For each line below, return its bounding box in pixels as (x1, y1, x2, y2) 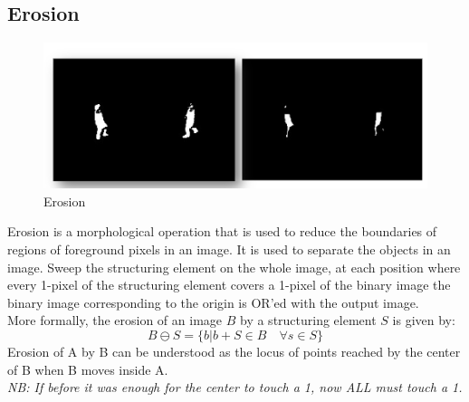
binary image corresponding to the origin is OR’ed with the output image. (7, 292, 419, 311)
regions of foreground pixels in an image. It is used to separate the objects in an (7, 240, 451, 259)
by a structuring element (240, 311, 377, 330)
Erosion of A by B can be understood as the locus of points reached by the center (7, 342, 461, 361)
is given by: (392, 311, 455, 330)
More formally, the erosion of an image (7, 311, 223, 330)
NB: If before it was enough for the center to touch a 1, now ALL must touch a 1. (7, 378, 463, 397)
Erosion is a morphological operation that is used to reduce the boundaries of (7, 222, 437, 241)
